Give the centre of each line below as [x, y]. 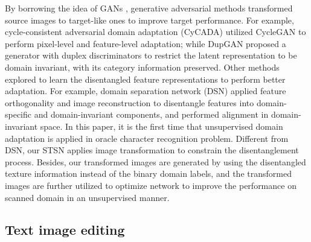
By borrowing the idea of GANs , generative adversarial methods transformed [149, 8]
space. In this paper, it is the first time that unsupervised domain [162, 126]
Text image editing [65, 230]
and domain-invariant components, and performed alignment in [151, 114]
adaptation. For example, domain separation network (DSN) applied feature [146, 91]
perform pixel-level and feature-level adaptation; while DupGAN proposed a [146, 43]
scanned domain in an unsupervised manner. [87, 197]
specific [18, 114]
